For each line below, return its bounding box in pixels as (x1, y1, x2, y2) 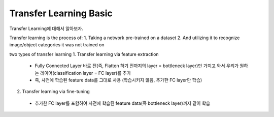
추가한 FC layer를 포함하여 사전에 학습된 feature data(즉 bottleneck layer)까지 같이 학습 (35, 100, 211, 106)
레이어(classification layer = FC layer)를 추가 (40, 70, 131, 76)
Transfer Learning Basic (9, 8, 113, 19)
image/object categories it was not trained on (9, 42, 105, 48)
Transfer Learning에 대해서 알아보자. (9, 25, 84, 32)
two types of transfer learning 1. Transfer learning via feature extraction (9, 51, 159, 57)
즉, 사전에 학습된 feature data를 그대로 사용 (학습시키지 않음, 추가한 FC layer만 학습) (35, 77, 202, 83)
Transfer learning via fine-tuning (22, 89, 90, 95)
